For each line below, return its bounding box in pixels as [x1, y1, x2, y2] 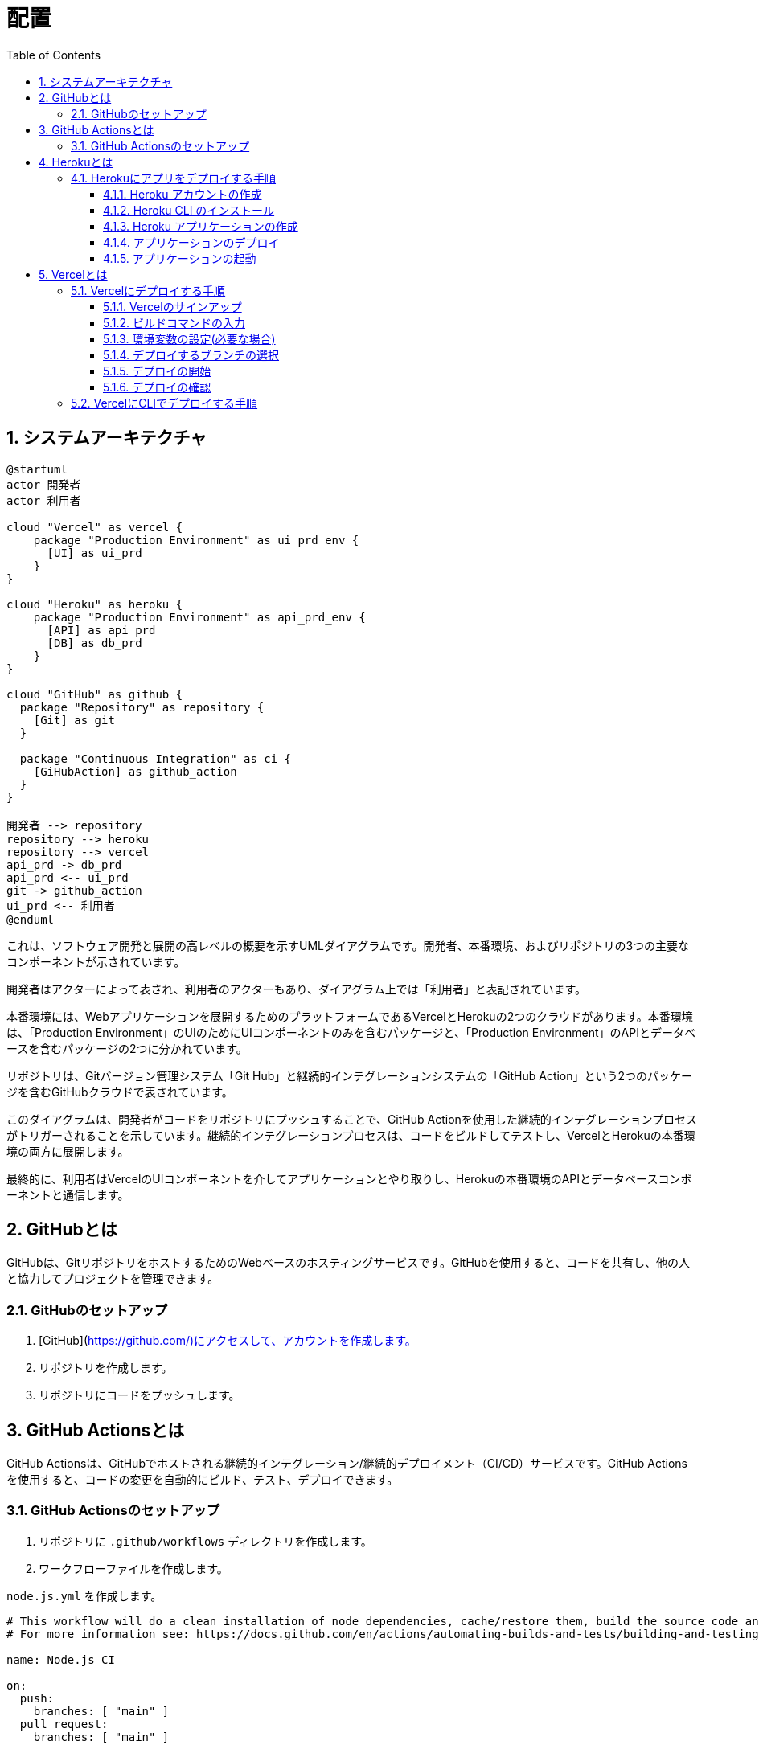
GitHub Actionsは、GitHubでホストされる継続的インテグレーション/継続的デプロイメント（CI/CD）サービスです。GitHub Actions [6, 1456, 687, 1471]
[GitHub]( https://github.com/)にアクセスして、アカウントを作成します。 [39, 1333, 416, 1348]
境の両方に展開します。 [6, 1144, 129, 1158]
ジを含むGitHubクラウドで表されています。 [6, 1084, 233, 1099]
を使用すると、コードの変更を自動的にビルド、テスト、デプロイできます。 [6, 1473, 399, 1487]
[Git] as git [33, 713, 115, 727]
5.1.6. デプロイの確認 [103, 379, 211, 394]
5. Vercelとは [39, 267, 108, 281]
